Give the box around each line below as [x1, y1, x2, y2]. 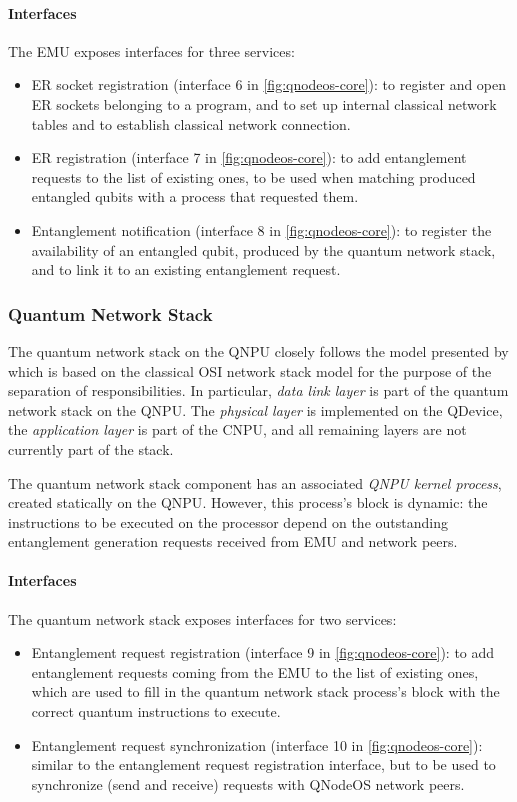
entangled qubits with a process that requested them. [31, 186, 359, 207]
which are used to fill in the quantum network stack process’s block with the [31, 681, 500, 702]
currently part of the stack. [8, 438, 174, 459]
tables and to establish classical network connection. [31, 113, 351, 134]
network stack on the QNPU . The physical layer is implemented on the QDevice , [8, 399, 503, 420]
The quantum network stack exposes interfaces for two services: [8, 608, 397, 629]
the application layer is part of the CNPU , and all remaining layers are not [8, 419, 467, 440]
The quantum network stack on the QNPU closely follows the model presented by [8, 340, 509, 361]
